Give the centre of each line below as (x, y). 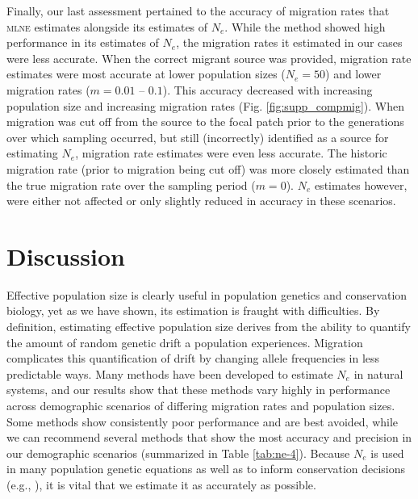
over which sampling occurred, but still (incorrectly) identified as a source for (198, 137)
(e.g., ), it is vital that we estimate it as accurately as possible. (161, 484)
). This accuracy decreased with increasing (268, 89)
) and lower (353, 74)
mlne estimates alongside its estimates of (107, 26)
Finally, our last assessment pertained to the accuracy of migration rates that (198, 10)
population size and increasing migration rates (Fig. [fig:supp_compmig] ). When (206, 105)
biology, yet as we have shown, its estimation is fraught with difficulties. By (193, 310)
